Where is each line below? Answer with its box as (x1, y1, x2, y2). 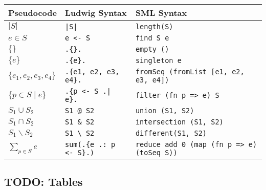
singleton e (135, 56, 182, 65)
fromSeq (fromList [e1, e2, (135, 68, 245, 76)
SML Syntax (135, 7, 187, 18)
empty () (135, 45, 169, 53)
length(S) (135, 22, 173, 31)
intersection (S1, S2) (135, 118, 224, 126)
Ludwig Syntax (64, 7, 127, 18)
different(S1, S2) (135, 129, 207, 137)
